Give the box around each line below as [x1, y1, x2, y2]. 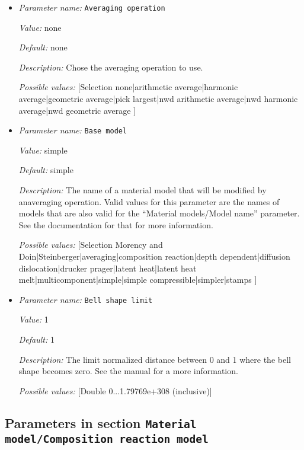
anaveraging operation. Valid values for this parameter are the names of [18, 195, 280, 208]
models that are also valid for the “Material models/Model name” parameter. [18, 207, 300, 219]
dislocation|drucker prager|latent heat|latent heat [18, 261, 197, 274]
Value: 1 [18, 313, 49, 325]
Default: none [18, 41, 68, 53]
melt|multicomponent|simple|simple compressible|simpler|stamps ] [18, 273, 257, 286]
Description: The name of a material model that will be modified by [18, 184, 267, 196]
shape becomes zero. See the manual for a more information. [18, 365, 238, 377]
